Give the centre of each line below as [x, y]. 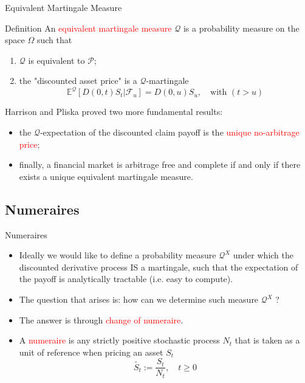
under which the [263, 255]
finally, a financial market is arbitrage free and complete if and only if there [160, 164]
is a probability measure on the [241, 28]
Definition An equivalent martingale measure [88, 28]
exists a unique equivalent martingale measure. [106, 176]
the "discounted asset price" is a [78, 81]
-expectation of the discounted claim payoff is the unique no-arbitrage [170, 132]
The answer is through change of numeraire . [101, 319]
